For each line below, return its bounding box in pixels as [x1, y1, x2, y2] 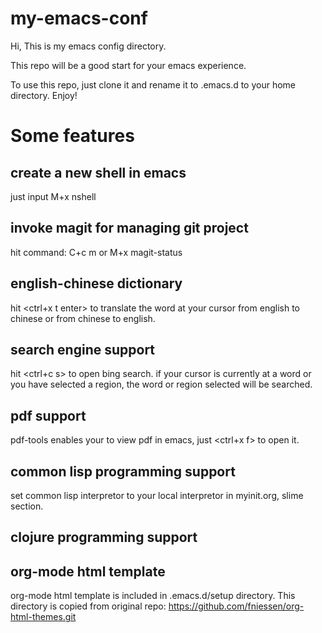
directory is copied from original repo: [10, 600, 167, 612]
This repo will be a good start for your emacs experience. [10, 59, 247, 71]
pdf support [10, 407, 87, 424]
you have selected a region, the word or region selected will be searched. [10, 378, 313, 391]
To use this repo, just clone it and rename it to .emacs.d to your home [10, 78, 297, 91]
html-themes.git [10, 611, 77, 623]
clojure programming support [10, 529, 198, 546]
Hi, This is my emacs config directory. [10, 40, 167, 52]
